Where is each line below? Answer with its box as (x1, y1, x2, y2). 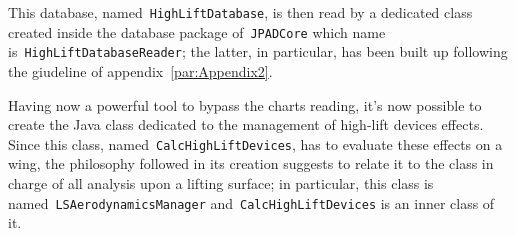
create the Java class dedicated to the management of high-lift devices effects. (8, 114, 484, 135)
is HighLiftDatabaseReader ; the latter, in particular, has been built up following (8, 41, 508, 62)
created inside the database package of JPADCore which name (8, 21, 386, 42)
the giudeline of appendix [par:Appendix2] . (8, 60, 273, 81)
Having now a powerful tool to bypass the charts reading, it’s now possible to (8, 94, 482, 115)
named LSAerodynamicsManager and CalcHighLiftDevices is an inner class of (8, 192, 495, 213)
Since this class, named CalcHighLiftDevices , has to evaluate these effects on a (8, 133, 503, 154)
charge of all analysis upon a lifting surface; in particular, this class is (8, 173, 434, 193)
